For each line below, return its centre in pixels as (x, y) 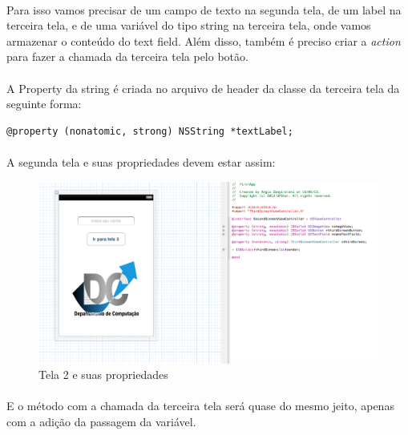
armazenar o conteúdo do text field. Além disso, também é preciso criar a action (204, 40)
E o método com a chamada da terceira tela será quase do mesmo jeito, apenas (200, 406)
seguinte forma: (44, 104)
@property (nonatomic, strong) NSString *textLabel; (150, 131)
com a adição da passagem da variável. (101, 422)
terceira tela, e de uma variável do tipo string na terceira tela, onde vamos (189, 25)
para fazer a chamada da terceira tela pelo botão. (127, 56)
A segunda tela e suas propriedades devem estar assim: (141, 161)
